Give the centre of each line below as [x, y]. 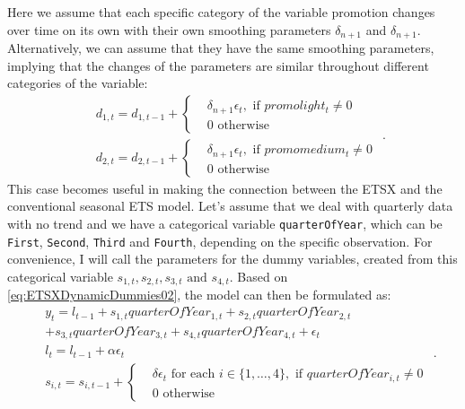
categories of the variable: [78, 83]
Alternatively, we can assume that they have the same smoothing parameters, [221, 48]
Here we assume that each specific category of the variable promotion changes [221, 12]
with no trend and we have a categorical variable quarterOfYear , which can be [225, 224]
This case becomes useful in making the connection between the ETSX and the [225, 188]
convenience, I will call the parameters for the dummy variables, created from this [232, 259]
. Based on [259, 276]
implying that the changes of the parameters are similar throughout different [218, 65]
